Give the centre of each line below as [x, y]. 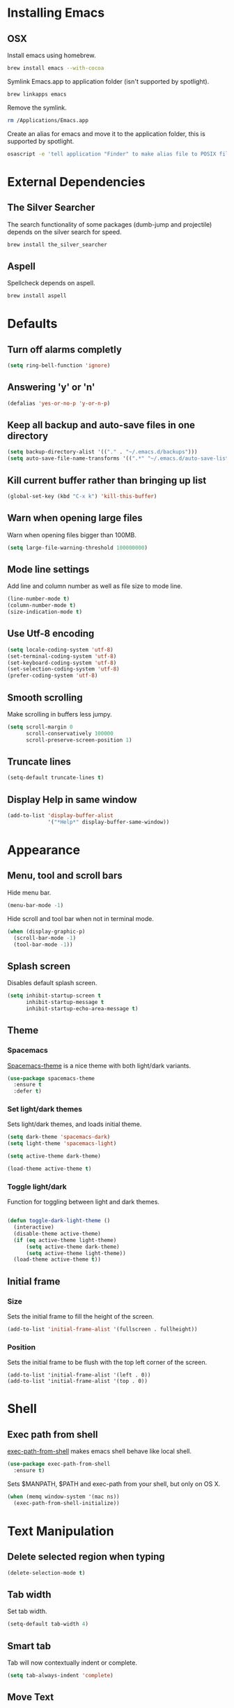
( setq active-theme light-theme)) [76, 1253]
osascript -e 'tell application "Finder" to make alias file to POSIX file [119, 154]
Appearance [44, 850]
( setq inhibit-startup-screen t [54, 996]
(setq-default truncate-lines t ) [56, 778]
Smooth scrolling [45, 697]
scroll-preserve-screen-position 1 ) [79, 740]
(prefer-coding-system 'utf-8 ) [53, 676]
